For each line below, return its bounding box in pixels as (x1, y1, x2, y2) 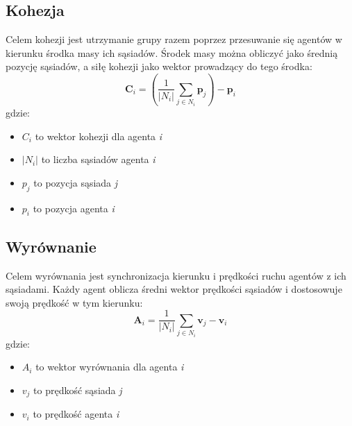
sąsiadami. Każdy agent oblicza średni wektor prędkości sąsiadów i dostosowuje (6, 282, 342, 296)
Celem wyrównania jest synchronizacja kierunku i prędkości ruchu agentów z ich (6, 268, 346, 282)
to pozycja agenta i (33, 201, 115, 215)
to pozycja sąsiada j (33, 175, 118, 189)
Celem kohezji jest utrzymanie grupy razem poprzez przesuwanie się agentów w (6, 32, 342, 46)
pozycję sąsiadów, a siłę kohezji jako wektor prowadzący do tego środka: (6, 59, 312, 74)
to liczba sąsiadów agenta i (41, 152, 156, 167)
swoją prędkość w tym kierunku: (6, 295, 143, 309)
